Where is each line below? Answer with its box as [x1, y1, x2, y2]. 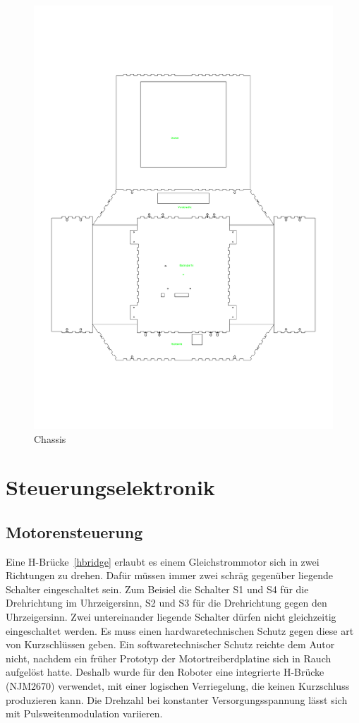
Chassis [34, 431, 66, 446]
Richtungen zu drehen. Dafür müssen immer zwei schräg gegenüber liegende [6, 568, 333, 583]
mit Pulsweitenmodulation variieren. [6, 706, 163, 721]
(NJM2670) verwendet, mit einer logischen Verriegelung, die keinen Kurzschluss [6, 679, 350, 693]
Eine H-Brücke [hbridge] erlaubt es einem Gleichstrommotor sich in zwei [6, 554, 320, 569]
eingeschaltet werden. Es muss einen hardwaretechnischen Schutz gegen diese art [6, 623, 354, 638]
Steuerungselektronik [6, 473, 215, 502]
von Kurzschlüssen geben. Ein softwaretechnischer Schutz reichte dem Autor [6, 637, 335, 652]
